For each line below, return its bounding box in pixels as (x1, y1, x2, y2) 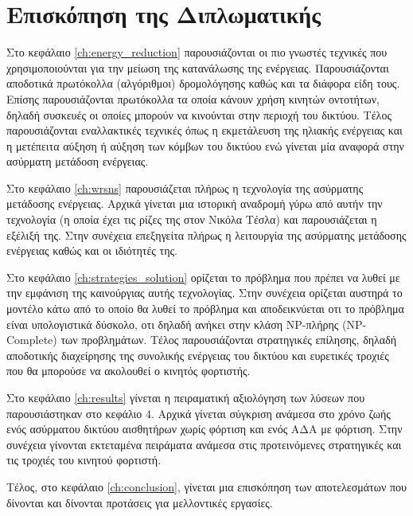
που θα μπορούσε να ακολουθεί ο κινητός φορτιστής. (6, 362, 251, 379)
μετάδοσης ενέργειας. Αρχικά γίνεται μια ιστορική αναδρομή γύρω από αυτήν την (6, 195, 383, 212)
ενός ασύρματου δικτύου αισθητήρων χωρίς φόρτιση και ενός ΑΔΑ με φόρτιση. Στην (6, 420, 403, 437)
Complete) (6, 331, 57, 348)
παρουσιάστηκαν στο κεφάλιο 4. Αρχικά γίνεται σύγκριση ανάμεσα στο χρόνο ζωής (6, 405, 391, 421)
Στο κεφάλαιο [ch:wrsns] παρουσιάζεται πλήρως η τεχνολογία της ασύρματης (6, 179, 364, 196)
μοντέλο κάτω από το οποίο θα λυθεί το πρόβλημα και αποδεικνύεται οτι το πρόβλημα (6, 300, 404, 317)
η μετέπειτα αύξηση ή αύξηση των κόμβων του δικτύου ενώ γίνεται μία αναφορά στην (6, 137, 404, 154)
